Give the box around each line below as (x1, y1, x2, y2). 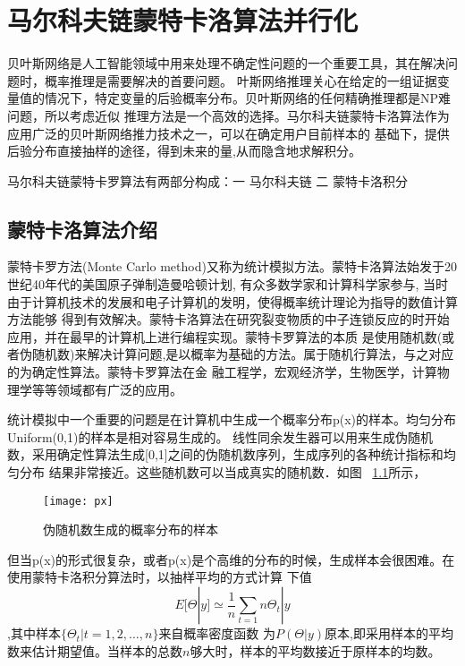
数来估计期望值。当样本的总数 (7, 641, 182, 660)
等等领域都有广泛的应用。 (31, 380, 182, 398)
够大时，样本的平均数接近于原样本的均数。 (190, 641, 441, 660)
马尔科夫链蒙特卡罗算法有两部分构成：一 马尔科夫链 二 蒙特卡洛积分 (7, 171, 408, 190)
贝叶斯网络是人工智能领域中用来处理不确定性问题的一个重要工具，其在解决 (7, 54, 445, 73)
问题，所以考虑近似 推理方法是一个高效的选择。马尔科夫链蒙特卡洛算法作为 (7, 106, 450, 124)
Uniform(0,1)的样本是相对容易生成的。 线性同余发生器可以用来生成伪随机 (7, 427, 434, 446)
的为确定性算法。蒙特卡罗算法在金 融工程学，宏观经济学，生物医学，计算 (7, 363, 437, 381)
